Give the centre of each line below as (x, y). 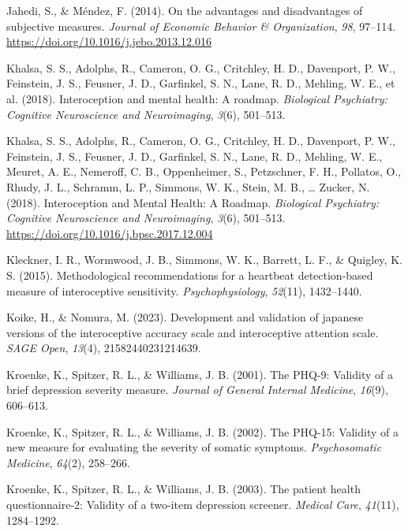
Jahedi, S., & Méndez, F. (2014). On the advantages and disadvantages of (185, 10)
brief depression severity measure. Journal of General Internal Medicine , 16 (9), (197, 390)
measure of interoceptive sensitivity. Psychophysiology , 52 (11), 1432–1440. (184, 290)
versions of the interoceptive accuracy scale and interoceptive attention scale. (193, 332)
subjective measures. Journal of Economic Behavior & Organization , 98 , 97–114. (201, 26)
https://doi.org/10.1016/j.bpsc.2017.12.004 (110, 233)
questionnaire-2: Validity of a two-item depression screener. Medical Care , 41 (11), (203, 505)
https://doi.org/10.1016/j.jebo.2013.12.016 (109, 41)
